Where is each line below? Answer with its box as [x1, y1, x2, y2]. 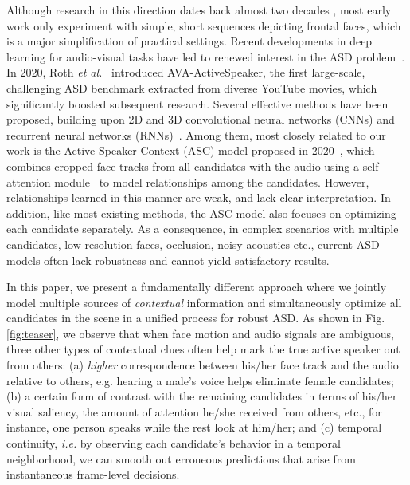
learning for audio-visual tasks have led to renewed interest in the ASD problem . [6, 48, 405, 65]
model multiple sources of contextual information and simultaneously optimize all [6, 294, 402, 310]
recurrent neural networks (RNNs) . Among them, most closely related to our [6, 126, 386, 143]
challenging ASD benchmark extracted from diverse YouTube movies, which [6, 79, 377, 96]
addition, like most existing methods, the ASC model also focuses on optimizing [6, 204, 396, 221]
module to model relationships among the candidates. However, [54, 173, 369, 190]
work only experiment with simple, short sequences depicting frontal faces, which [6, 17, 401, 34]
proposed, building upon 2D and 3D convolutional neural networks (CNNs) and [6, 111, 395, 128]
